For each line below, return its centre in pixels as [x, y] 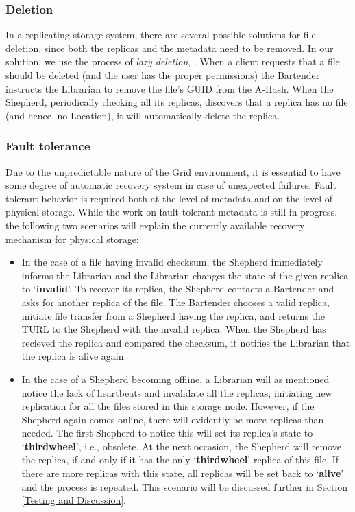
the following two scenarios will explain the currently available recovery [155, 225]
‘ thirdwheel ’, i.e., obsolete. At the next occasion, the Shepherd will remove [181, 446]
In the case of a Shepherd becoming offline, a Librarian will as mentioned [175, 379]
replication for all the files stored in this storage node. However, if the [168, 406]
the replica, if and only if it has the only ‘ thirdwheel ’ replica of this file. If [180, 459]
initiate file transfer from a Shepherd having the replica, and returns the [173, 315]
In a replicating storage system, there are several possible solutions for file [161, 35]
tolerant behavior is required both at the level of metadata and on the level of [169, 198]
